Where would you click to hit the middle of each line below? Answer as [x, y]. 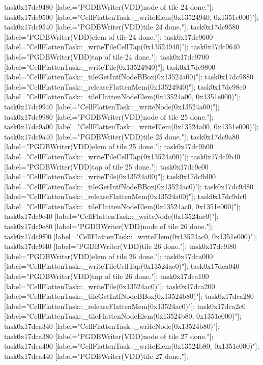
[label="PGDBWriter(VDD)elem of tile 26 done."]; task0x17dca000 [109, 256]
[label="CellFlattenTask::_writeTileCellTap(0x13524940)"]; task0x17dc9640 [122, 47]
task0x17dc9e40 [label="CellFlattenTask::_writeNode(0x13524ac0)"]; [111, 216]
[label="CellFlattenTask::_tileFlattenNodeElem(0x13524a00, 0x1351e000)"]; [123, 96]
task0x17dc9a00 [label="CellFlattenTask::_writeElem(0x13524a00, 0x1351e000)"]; [131, 127]
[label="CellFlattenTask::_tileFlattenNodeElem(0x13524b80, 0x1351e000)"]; [123, 316]
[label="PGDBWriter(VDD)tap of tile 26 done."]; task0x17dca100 [107, 276]
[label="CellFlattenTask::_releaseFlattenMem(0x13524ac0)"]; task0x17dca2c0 [125, 306]
